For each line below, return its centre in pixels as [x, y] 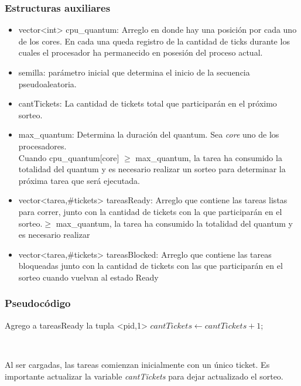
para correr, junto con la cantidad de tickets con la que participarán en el [150, 211]
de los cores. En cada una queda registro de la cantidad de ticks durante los [154, 41]
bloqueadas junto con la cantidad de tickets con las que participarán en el [150, 266]
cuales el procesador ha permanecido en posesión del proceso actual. [141, 52]
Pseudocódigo [38, 303]
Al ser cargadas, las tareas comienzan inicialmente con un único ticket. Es [137, 364]
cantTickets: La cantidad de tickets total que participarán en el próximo [148, 103]
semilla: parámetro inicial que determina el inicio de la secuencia [134, 72]
